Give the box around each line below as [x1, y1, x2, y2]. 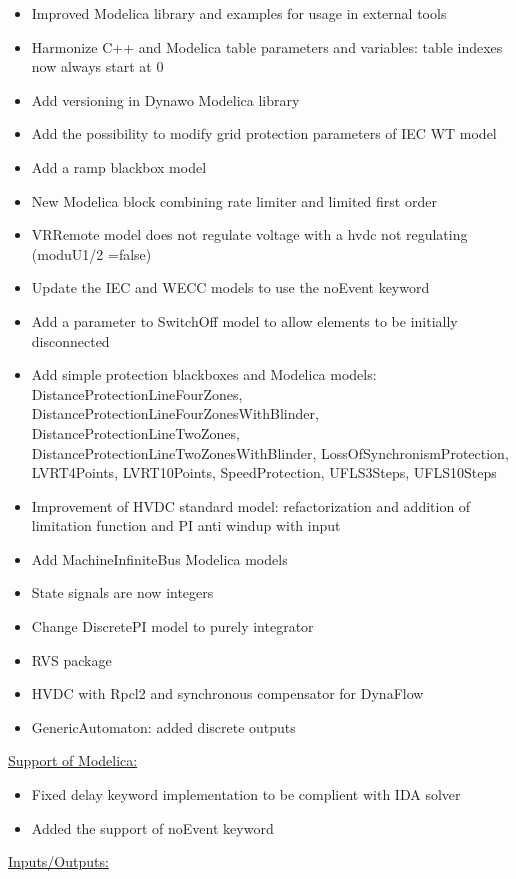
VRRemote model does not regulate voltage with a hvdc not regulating [31, 224, 468, 245]
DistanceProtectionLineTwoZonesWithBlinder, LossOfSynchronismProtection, [31, 442, 509, 463]
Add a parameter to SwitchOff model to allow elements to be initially [31, 310, 458, 331]
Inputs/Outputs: [8, 851, 109, 872]
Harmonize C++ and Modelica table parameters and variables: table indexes [31, 36, 503, 57]
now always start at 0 [31, 56, 164, 77]
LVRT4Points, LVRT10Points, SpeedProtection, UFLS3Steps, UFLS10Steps [31, 462, 497, 483]
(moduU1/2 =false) [31, 243, 152, 264]
